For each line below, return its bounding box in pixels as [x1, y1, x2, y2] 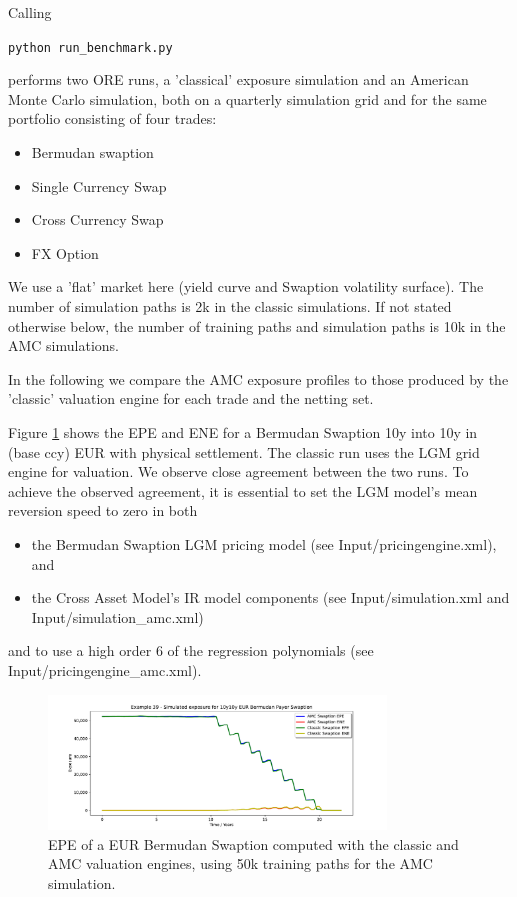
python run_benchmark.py [8, 40, 173, 55]
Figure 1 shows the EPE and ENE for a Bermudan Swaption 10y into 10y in [8, 421, 478, 442]
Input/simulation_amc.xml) [31, 606, 204, 627]
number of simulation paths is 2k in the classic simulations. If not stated [8, 296, 452, 316]
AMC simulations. [8, 335, 119, 356]
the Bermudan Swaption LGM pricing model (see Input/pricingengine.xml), [31, 533, 497, 554]
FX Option [31, 242, 99, 263]
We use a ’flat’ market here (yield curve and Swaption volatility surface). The [8, 276, 484, 297]
